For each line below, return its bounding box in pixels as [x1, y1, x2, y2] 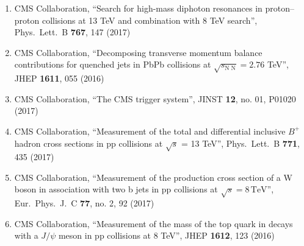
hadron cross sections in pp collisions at [14, 136, 163, 149]
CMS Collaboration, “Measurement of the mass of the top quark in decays [14, 217, 293, 230]
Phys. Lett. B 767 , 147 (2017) [14, 26, 131, 38]
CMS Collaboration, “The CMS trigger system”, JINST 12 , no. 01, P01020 [14, 92, 296, 105]
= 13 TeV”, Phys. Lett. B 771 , [181, 136, 300, 149]
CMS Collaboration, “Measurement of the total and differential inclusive [14, 124, 286, 137]
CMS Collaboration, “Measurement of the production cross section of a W [14, 170, 292, 183]
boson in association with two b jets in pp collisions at [14, 183, 218, 195]
